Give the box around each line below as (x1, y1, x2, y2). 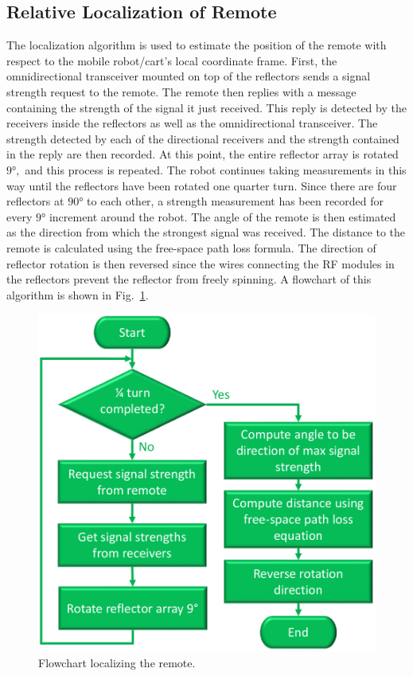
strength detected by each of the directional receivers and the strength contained (6, 130, 399, 147)
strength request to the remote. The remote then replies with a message (6, 83, 357, 100)
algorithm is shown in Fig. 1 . (6, 286, 149, 303)
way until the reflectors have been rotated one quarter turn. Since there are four (6, 177, 397, 193)
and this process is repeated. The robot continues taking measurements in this (25, 161, 407, 178)
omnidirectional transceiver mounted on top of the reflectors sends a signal (6, 68, 371, 84)
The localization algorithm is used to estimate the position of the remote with (6, 37, 387, 53)
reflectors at (6, 193, 64, 209)
